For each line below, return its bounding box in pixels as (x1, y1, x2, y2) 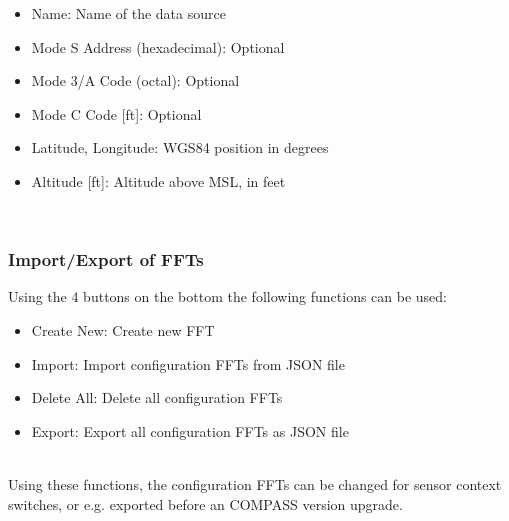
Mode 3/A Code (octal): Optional (31, 70, 240, 91)
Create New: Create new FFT (31, 319, 215, 340)
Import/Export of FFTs (8, 247, 204, 272)
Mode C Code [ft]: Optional (31, 103, 202, 124)
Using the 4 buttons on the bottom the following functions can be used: (8, 286, 447, 307)
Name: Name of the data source (31, 3, 226, 23)
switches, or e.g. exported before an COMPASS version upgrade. (8, 493, 403, 514)
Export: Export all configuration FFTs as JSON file (31, 420, 349, 441)
